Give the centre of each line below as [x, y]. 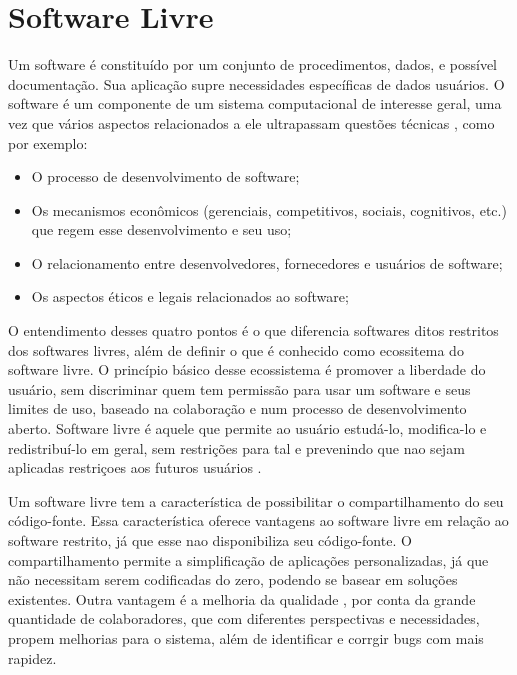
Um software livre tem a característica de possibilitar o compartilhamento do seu [256, 500]
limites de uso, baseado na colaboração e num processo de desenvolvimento [237, 408]
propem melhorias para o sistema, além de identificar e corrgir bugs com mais [246, 637]
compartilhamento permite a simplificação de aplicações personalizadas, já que [248, 559]
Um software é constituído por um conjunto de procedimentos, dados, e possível [253, 64]
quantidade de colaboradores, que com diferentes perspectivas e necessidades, [244, 618]
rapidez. [32, 657]
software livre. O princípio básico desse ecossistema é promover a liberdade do [247, 369]
